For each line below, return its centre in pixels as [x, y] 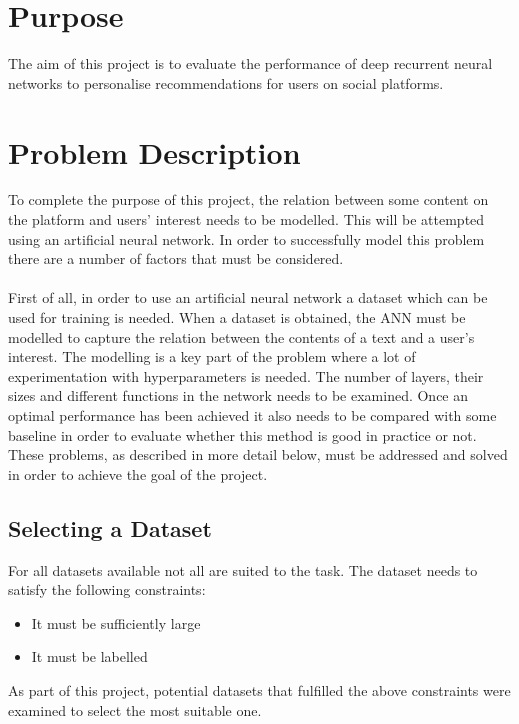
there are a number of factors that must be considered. [176, 258]
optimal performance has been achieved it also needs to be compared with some [252, 414]
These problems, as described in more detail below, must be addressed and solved [258, 454]
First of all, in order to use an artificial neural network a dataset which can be [248, 297]
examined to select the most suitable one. [135, 709]
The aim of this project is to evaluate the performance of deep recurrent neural [250, 63]
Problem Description [154, 151]
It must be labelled [89, 656]
